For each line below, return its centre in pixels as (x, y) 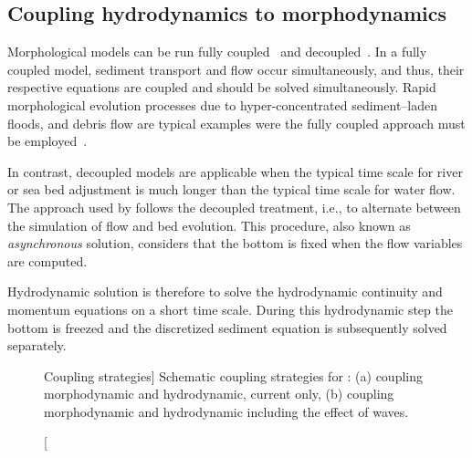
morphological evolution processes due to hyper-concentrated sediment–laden (223, 104)
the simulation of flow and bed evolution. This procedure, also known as (209, 225)
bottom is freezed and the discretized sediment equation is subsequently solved (227, 327)
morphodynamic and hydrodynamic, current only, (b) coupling (219, 394)
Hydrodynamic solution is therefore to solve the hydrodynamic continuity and (225, 291)
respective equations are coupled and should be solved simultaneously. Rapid (222, 87)
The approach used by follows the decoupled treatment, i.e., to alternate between (234, 207)
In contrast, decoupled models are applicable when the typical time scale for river (235, 171)
